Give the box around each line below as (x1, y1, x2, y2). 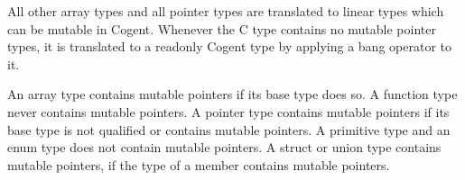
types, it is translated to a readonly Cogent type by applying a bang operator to (7, 37, 451, 56)
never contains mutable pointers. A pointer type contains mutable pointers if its (7, 102, 450, 121)
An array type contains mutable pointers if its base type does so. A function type (7, 85, 458, 103)
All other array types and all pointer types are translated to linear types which (7, 2, 444, 20)
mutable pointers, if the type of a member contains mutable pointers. (7, 155, 390, 174)
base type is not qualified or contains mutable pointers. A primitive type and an (7, 120, 451, 139)
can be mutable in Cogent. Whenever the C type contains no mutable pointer (7, 19, 436, 38)
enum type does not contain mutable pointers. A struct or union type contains (7, 138, 442, 157)
